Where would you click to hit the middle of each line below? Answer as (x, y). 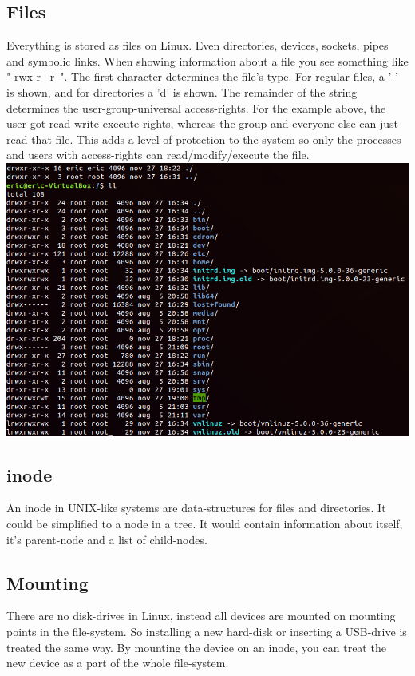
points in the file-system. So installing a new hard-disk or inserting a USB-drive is (207, 632)
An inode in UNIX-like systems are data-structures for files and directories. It (196, 508)
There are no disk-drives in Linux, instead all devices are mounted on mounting (201, 616)
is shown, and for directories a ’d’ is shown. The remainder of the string (182, 91)
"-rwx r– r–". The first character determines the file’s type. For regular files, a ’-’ (202, 76)
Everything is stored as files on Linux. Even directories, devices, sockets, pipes (198, 45)
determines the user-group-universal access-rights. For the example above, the (196, 107)
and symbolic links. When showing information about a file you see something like (207, 60)
